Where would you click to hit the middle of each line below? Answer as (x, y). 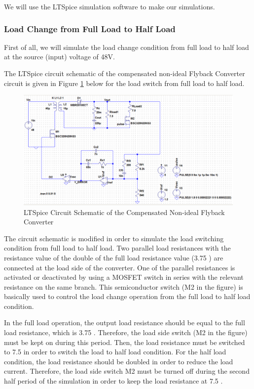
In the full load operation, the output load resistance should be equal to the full (125, 323)
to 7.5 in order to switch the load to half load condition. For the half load (115, 352)
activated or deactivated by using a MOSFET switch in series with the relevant (124, 277)
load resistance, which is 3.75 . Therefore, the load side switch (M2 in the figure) (126, 332)
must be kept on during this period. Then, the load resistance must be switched (125, 342)
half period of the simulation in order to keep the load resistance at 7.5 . (113, 381)
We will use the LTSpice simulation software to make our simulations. (109, 6)
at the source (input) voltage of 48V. (59, 57)
